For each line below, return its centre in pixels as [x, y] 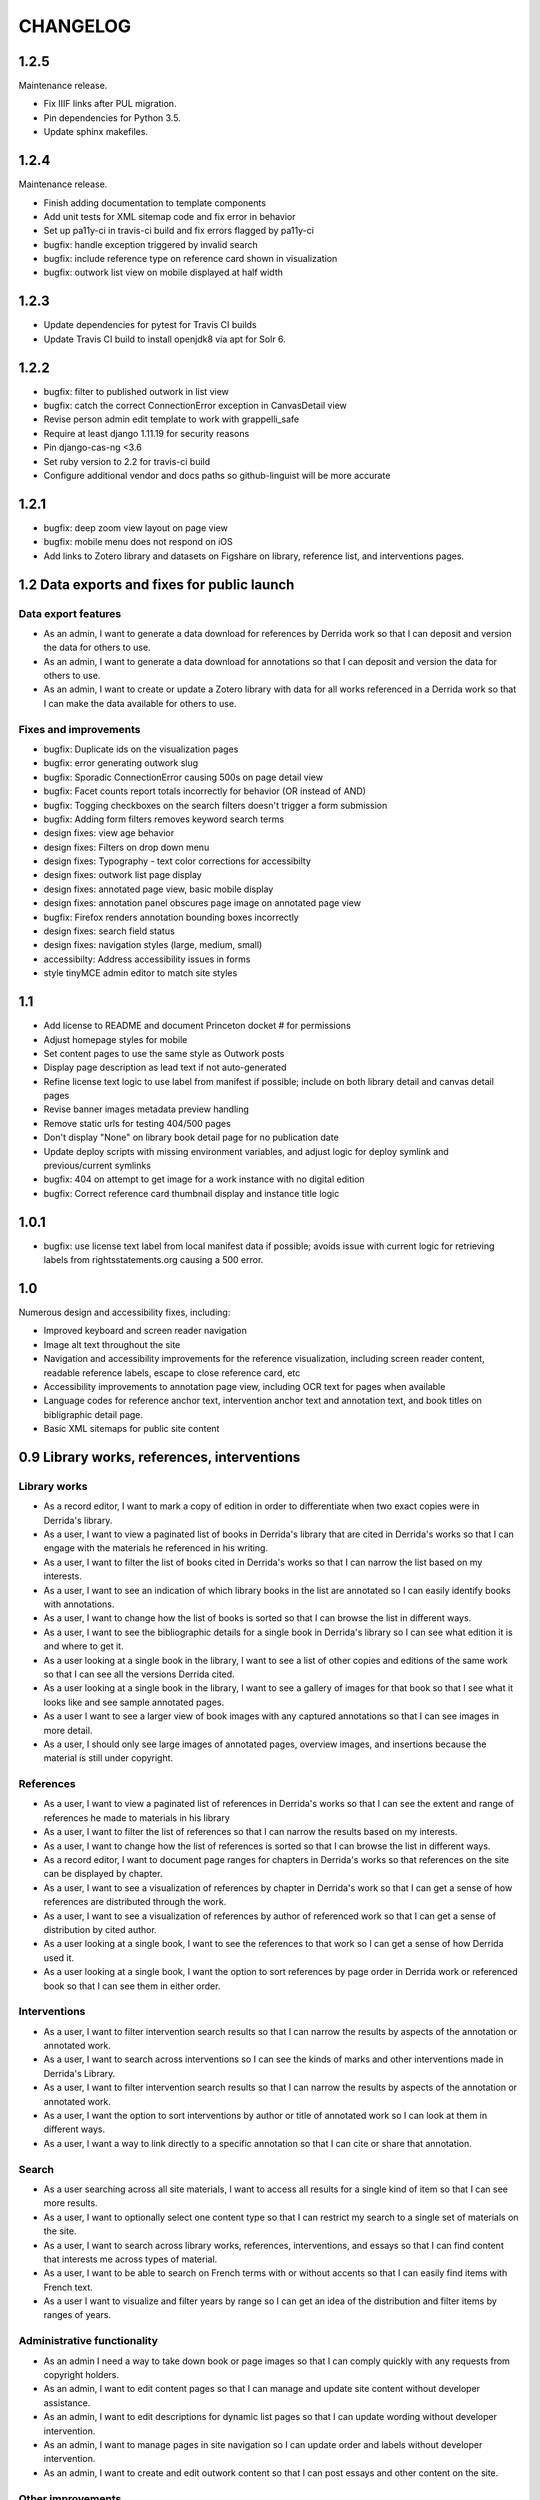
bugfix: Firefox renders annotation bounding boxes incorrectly [171, 917]
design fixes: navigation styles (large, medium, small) [153, 945]
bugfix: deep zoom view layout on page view [136, 527]
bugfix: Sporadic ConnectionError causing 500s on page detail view [183, 777]
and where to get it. [83, 1646]
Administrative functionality [88, 2341]
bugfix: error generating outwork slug [121, 763]
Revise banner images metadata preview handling [146, 1109]
